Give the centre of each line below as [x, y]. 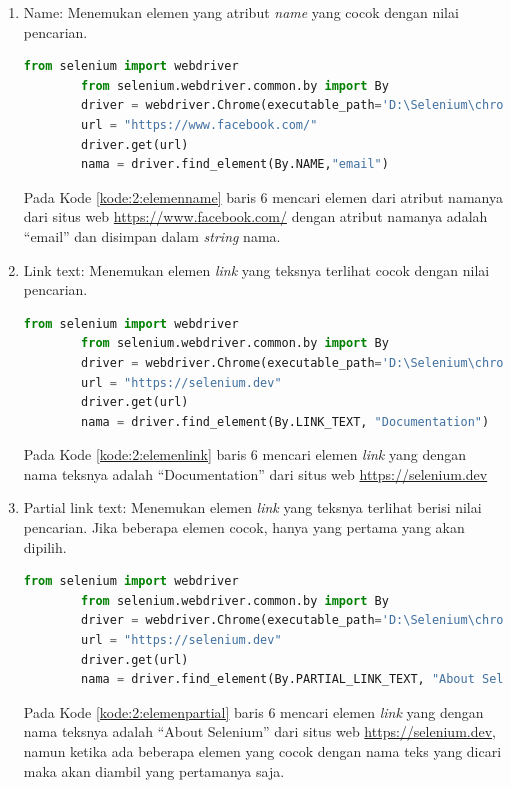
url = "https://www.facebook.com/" [199, 124]
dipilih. [45, 546]
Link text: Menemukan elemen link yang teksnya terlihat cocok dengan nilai [256, 269]
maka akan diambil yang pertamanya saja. [154, 770]
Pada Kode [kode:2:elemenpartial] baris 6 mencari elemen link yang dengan [253, 711]
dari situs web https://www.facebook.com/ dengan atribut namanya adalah [255, 216]
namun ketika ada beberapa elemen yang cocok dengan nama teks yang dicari [262, 751]
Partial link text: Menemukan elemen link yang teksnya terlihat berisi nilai [252, 507]
